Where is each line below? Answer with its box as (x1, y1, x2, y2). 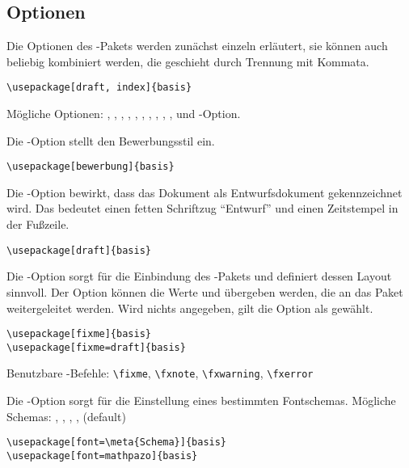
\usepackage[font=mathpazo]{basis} (6, 449, 198, 462)
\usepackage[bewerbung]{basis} (6, 161, 175, 173)
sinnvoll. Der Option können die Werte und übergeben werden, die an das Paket (6, 283, 403, 300)
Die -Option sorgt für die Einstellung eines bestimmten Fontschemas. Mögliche (6, 392, 396, 409)
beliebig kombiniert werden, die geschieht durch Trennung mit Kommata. (6, 53, 369, 70)
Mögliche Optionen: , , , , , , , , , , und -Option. (6, 105, 241, 122)
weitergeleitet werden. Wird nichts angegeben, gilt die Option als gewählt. (6, 299, 373, 316)
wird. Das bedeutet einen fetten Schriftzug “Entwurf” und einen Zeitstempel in (6, 200, 398, 217)
